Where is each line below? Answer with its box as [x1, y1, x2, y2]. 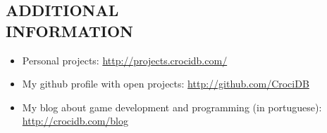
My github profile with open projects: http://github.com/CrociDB [22, 76, 309, 91]
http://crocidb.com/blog [22, 113, 128, 128]
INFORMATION [6, 20, 134, 41]
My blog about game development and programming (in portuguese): [22, 99, 322, 114]
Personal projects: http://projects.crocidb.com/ [22, 52, 228, 67]
